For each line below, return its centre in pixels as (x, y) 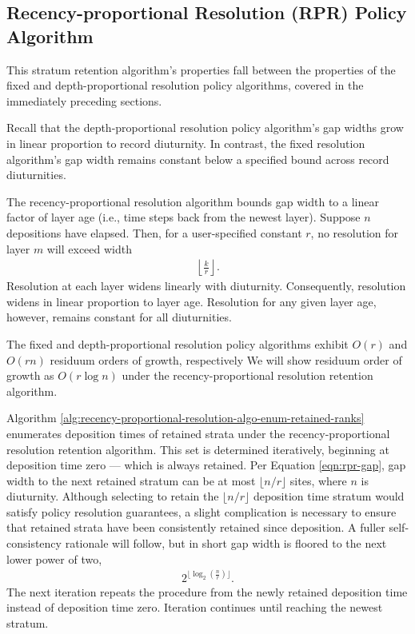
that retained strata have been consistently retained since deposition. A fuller (196, 527)
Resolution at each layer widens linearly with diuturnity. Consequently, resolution (206, 286)
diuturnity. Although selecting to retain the (113, 496)
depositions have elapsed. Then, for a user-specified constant (154, 232)
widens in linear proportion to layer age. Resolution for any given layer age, (192, 301)
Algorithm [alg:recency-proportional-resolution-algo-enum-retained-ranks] (186, 418)
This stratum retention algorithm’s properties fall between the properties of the (201, 69)
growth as (30, 375)
